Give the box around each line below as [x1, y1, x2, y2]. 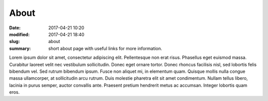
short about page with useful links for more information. [48, 45, 162, 51]
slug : [9, 39, 20, 45]
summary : [9, 45, 31, 51]
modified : [9, 31, 30, 37]
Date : [9, 25, 21, 31]
